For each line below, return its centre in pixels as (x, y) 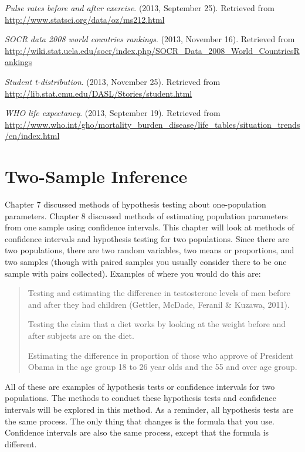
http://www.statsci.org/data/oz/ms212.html (85, 19)
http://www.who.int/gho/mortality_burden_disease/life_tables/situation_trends (152, 124)
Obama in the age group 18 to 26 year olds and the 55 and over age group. (162, 367)
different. (21, 443)
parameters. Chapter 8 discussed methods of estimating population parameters (146, 215)
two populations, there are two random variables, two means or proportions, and (150, 250)
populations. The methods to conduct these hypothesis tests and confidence (140, 398)
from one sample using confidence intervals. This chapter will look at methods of (150, 227)
